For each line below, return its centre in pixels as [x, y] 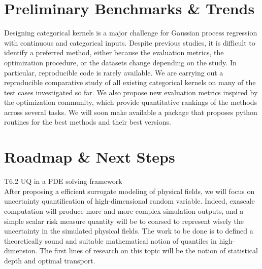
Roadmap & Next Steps [90, 157]
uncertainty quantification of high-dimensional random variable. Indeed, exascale [129, 201]
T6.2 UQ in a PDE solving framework [63, 181]
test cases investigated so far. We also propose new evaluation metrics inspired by [131, 92]
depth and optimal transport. [50, 260]
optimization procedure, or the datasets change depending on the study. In [120, 62]
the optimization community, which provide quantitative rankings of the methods [131, 102]
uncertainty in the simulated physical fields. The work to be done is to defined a [129, 231]
